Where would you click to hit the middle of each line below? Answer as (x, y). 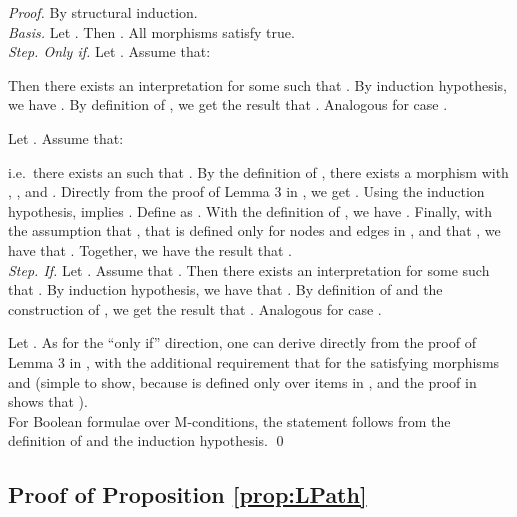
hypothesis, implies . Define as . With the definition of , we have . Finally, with (250, 210)
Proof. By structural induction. (103, 12)
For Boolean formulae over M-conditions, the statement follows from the (229, 420)
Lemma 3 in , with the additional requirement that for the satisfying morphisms (254, 361)
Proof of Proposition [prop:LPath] (187, 494)
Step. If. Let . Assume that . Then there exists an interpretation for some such (249, 269)
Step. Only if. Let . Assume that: (109, 51)
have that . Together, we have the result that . (150, 249)
